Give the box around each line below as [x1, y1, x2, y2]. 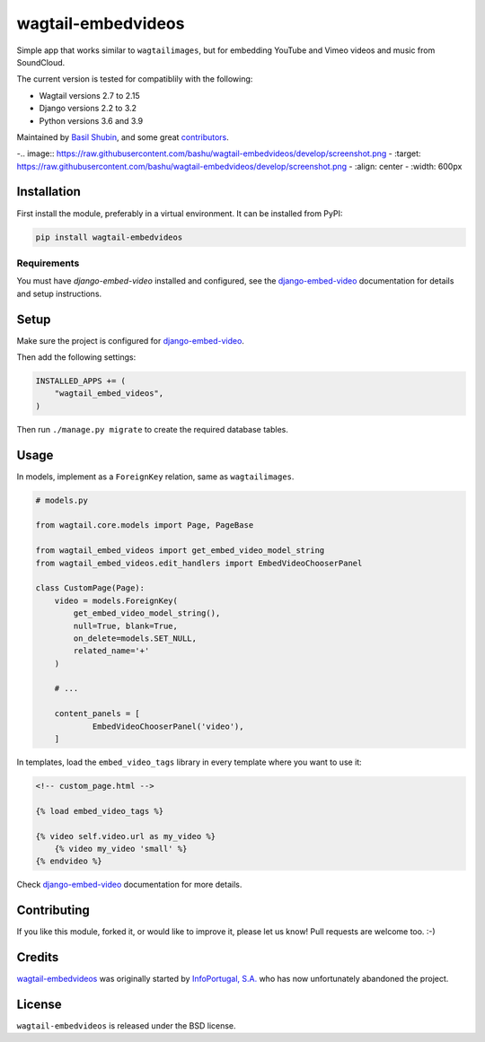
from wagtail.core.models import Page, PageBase [35, 521, 254, 530]
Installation [16, 184, 81, 199]
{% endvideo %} [35, 856, 102, 866]
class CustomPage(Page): [35, 583, 145, 593]
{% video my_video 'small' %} [54, 844, 188, 854]
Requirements [16, 257, 80, 269]
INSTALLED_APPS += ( [35, 375, 126, 386]
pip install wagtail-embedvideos [35, 232, 183, 242]
